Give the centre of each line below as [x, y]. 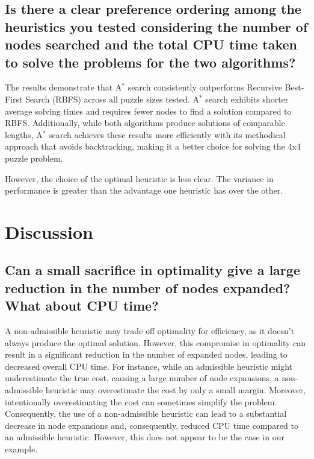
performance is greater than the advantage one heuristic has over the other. [144, 190]
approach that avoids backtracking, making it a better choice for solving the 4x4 [153, 146]
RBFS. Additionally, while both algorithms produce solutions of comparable [145, 123]
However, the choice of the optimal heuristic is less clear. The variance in [139, 178]
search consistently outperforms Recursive [205, 87]
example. [21, 449]
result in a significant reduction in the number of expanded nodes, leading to [146, 354]
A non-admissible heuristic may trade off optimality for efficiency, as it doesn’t [150, 331]
